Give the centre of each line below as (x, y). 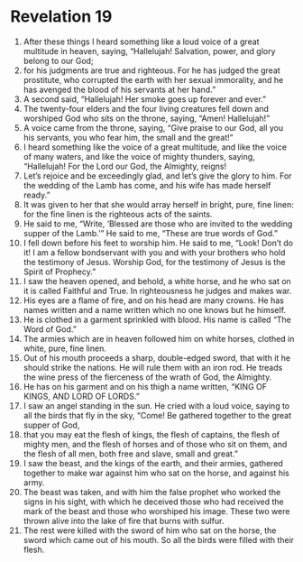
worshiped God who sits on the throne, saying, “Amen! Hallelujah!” (147, 118)
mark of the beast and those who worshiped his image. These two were (156, 511)
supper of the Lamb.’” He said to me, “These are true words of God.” (151, 233)
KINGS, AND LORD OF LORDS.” (82, 396)
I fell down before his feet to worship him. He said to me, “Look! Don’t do (158, 243)
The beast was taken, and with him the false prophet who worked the (152, 492)
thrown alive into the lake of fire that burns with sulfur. (124, 521)
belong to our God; (58, 60)
